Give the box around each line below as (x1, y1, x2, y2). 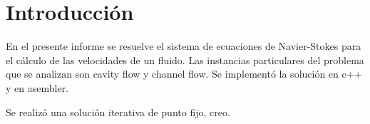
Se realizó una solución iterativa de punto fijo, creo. (6, 104, 230, 119)
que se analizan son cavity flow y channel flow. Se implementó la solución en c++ (6, 66, 362, 81)
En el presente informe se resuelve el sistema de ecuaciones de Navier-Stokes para (6, 38, 361, 53)
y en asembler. (6, 80, 68, 95)
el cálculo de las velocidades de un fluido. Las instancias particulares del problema (6, 52, 364, 67)
